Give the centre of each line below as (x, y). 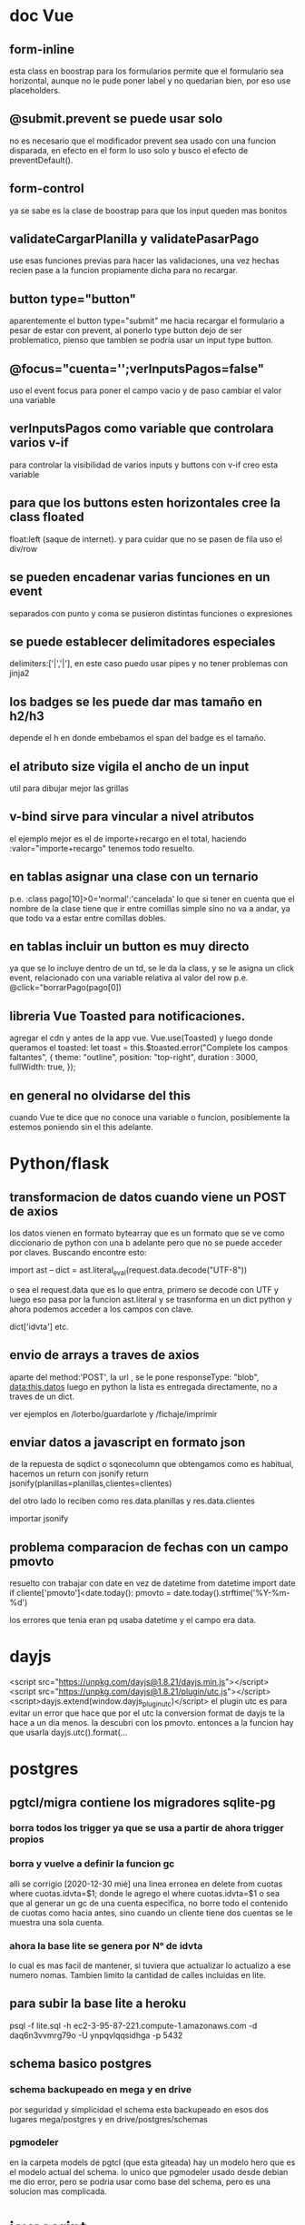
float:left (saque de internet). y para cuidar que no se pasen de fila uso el (146, 539)
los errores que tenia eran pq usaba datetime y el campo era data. (133, 1620)
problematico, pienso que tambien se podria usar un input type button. (142, 340)
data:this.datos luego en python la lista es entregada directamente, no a (143, 1386)
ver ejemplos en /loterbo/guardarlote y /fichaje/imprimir (113, 1413)
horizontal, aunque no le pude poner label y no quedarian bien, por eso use (150, 81)
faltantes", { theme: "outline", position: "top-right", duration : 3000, (134, 1058)
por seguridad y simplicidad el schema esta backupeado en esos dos (139, 2109)
